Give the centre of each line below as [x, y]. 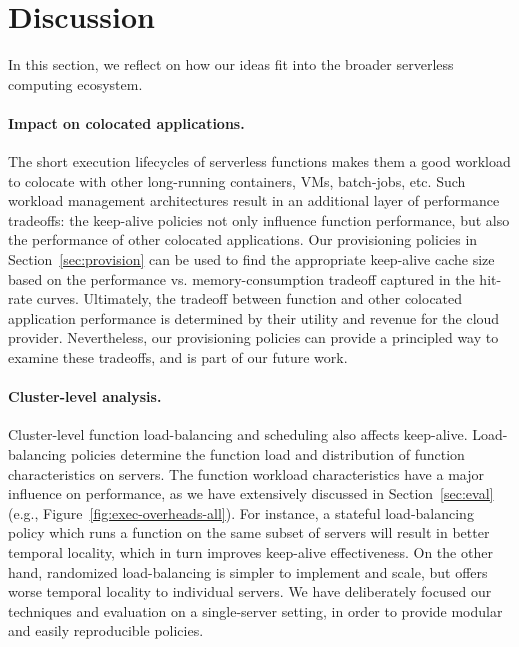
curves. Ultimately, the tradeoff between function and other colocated [249, 298]
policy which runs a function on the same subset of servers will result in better [249, 532]
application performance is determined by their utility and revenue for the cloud [254, 317]
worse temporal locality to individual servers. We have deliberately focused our [250, 591]
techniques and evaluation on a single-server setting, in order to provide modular [255, 610]
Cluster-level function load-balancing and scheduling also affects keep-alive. [238, 434]
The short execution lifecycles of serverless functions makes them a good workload [259, 161]
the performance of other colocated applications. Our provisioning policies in [243, 239]
